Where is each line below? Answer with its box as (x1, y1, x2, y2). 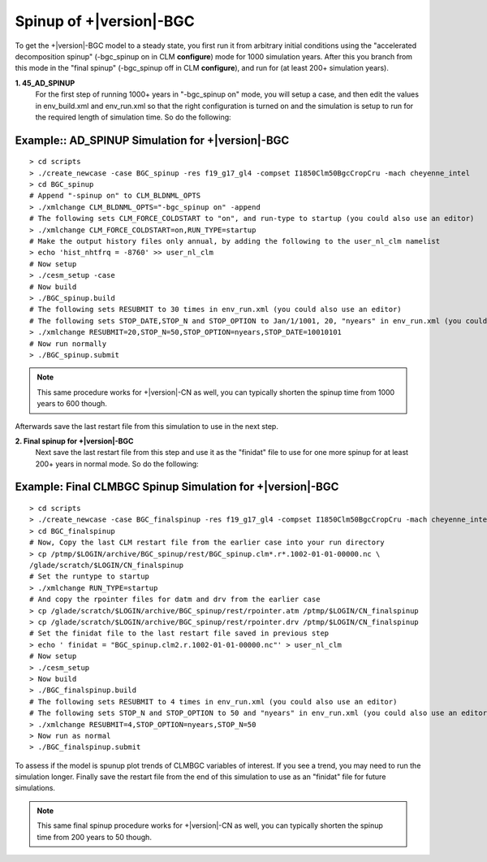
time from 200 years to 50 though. (37, 832, 152, 842)
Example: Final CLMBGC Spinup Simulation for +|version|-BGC (15, 480, 339, 494)
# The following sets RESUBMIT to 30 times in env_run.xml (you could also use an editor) (29, 305, 402, 314)
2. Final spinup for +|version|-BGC (15, 435, 134, 446)
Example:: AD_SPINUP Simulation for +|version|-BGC (15, 133, 290, 147)
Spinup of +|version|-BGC (15, 12, 195, 30)
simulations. (15, 783, 56, 793)
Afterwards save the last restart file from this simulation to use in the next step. (15, 421, 279, 431)
